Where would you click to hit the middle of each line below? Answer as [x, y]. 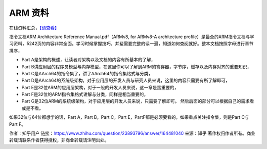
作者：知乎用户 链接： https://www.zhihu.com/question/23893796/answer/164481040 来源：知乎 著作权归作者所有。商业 [132, 133]
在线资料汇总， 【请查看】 [34, 28]
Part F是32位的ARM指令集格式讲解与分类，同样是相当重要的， [85, 95]
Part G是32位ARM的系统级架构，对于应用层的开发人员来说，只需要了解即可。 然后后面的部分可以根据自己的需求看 [138, 101]
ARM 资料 [29, 13]
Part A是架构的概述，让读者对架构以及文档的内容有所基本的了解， [89, 60]
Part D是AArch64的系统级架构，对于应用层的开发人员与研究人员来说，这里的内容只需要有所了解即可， [126, 80]
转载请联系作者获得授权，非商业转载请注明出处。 [59, 140]
